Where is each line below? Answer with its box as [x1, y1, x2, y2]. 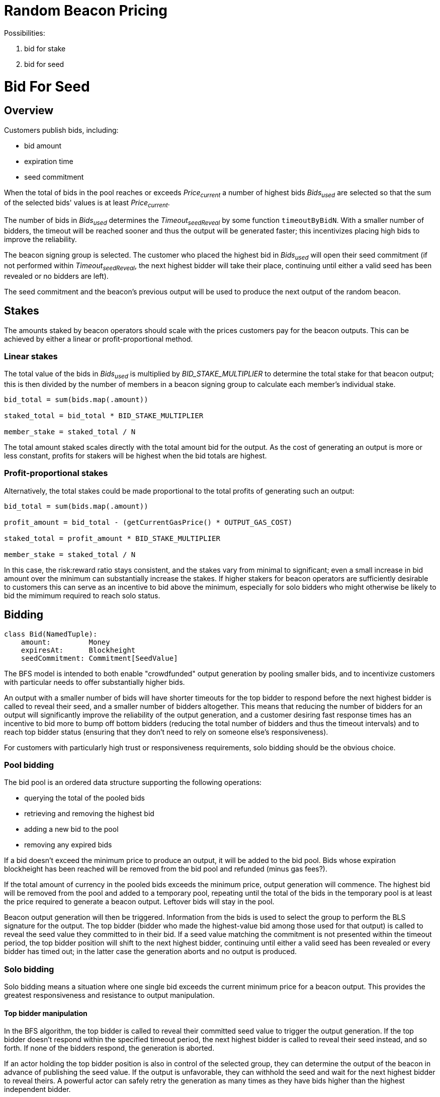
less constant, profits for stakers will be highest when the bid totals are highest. [4, 451, 267, 460]
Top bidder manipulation [4, 1008, 87, 1017]
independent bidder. [4, 1085, 71, 1094]
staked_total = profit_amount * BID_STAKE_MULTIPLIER [4, 534, 220, 542]
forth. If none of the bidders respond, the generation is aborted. [4, 1044, 215, 1053]
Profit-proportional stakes [4, 468, 108, 479]
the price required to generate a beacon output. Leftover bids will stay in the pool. [4, 897, 275, 906]
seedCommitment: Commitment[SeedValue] [21, 654, 178, 662]
